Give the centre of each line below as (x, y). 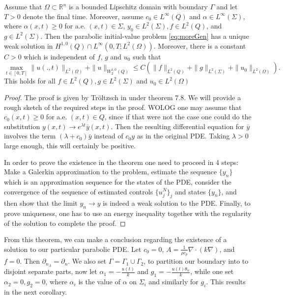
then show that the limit (41, 203)
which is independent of (59, 56)
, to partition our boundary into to (196, 261)
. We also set (87, 261)
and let (227, 6)
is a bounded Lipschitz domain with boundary (138, 6)
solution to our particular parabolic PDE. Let (73, 249)
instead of (109, 136)
